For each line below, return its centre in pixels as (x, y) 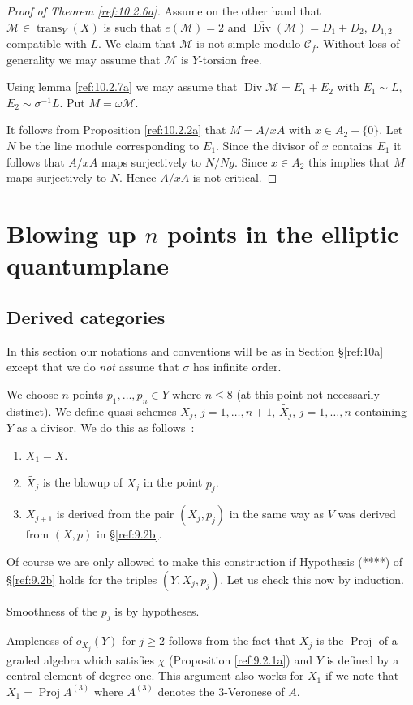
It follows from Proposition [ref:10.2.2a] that (116, 130)
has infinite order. (237, 367)
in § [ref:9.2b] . (129, 534)
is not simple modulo (249, 43)
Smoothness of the (52, 610)
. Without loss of (358, 43)
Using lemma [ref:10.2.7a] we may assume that (122, 87)
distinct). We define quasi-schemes (92, 411)
